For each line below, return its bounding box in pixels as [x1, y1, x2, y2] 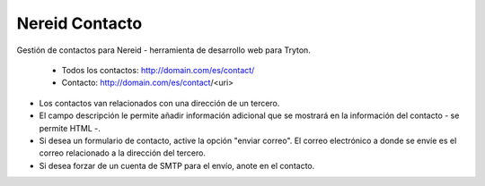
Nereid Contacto [16, 13, 143, 33]
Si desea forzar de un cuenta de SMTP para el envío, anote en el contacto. [39, 160, 315, 171]
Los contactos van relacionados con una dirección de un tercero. [39, 97, 280, 108]
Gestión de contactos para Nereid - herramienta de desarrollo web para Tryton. [16, 45, 312, 55]
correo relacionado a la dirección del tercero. [39, 148, 207, 158]
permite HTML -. [39, 123, 101, 133]
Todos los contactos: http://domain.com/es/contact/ [61, 64, 255, 75]
